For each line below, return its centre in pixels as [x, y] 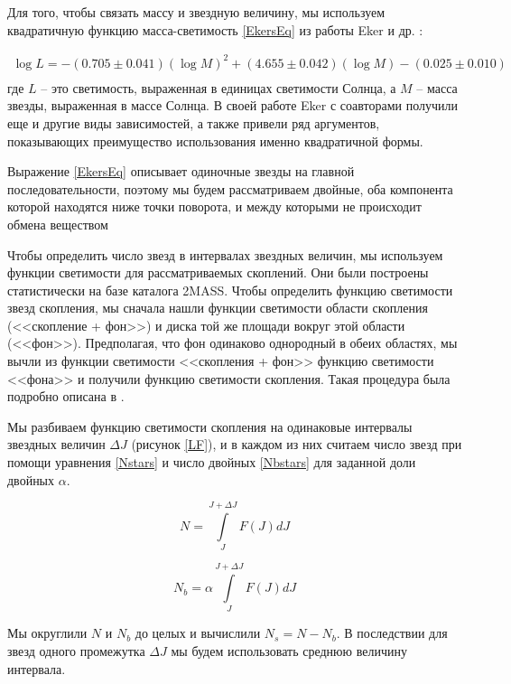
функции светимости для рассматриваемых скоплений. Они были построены [218, 272]
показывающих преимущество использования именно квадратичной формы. [215, 141]
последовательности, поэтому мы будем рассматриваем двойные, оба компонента [230, 188]
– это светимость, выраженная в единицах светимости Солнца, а [218, 87]
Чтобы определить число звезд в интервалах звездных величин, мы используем [225, 254]
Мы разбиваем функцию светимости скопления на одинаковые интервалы [210, 426]
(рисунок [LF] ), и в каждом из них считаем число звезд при [297, 444]
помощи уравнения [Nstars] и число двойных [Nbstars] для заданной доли [212, 462]
